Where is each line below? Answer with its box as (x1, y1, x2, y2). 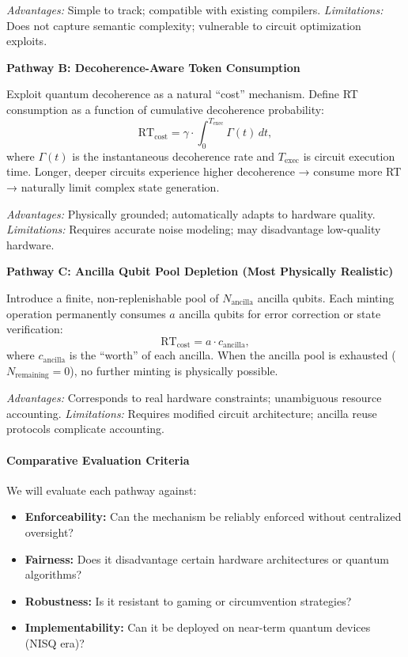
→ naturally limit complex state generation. (6, 179, 220, 196)
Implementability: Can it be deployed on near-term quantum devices (25, 619, 371, 636)
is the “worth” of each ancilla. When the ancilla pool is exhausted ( (69, 347, 396, 363)
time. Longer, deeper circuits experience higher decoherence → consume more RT (6, 163, 402, 180)
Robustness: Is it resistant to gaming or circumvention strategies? (25, 592, 352, 609)
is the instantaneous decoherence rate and (72, 147, 275, 164)
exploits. (6, 32, 47, 49)
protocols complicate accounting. (6, 420, 165, 437)
